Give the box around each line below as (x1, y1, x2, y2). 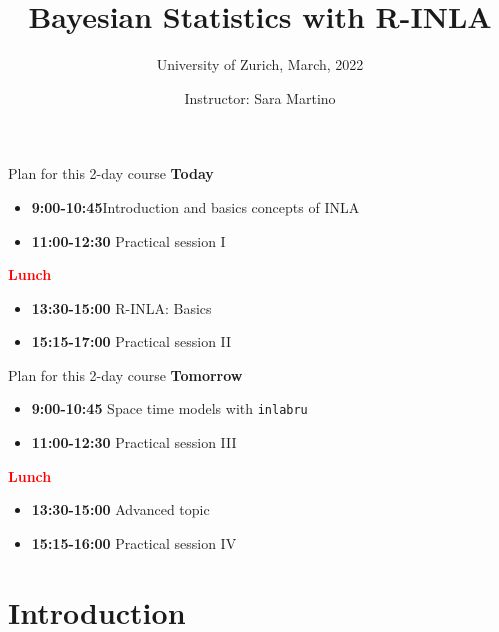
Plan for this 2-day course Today (8, 163, 214, 184)
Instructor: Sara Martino (184, 87, 336, 108)
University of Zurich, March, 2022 (156, 54, 364, 75)
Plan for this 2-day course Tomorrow (8, 364, 243, 385)
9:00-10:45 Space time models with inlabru (31, 398, 308, 419)
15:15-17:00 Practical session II (31, 331, 232, 352)
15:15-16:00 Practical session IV (31, 532, 237, 553)
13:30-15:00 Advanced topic (31, 499, 210, 520)
